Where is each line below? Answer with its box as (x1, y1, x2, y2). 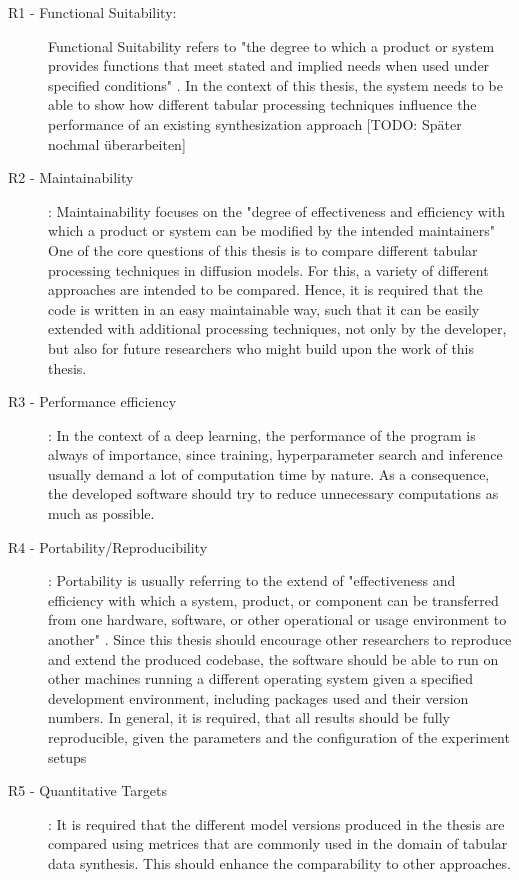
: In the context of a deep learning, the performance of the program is (48, 424, 476, 445)
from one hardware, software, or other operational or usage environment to (48, 609, 507, 630)
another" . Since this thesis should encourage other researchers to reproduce (48, 629, 512, 650)
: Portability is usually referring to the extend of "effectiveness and (48, 570, 456, 591)
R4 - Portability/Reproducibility (8, 536, 208, 557)
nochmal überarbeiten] (48, 133, 186, 154)
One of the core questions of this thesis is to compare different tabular (48, 239, 478, 260)
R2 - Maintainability (8, 167, 134, 188)
